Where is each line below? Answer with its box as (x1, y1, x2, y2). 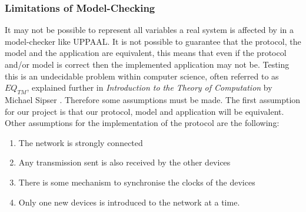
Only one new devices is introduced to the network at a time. (18, 196, 240, 208)
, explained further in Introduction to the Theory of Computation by (26, 81, 272, 94)
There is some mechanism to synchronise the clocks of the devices (18, 175, 255, 188)
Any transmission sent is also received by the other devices (18, 156, 231, 168)
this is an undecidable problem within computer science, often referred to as (5, 69, 279, 82)
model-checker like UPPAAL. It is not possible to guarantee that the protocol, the (5, 35, 301, 47)
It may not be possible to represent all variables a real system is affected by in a (5, 24, 294, 36)
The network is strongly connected (18, 136, 143, 148)
